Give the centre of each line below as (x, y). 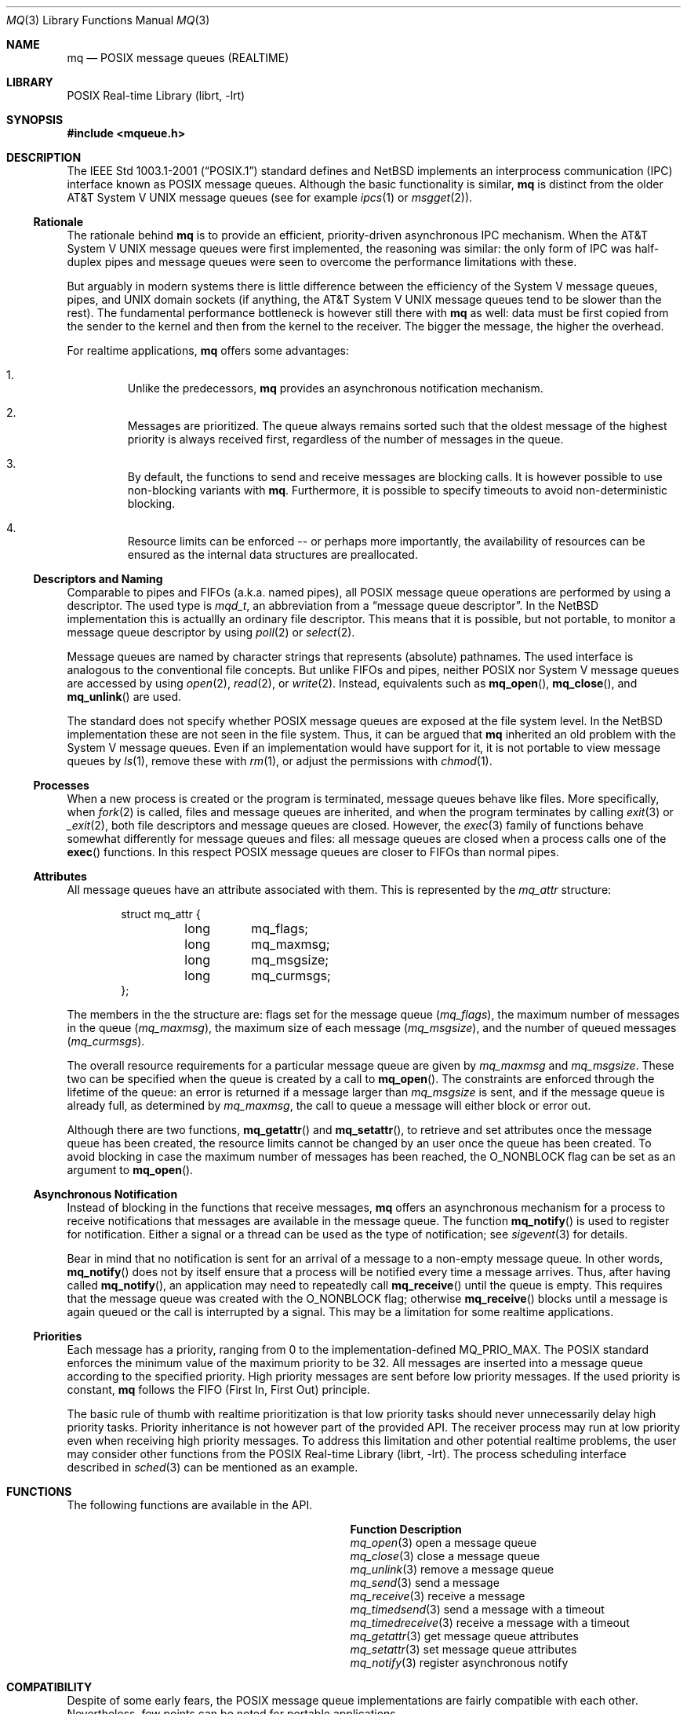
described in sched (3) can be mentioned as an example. (213, 1467)
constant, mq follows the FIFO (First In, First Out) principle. (218, 1389)
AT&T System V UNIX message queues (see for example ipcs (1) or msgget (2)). (270, 197)
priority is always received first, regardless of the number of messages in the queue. (345, 439)
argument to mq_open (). (130, 1170)
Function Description (406, 1529)
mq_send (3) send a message (425, 1583)
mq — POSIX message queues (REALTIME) (178, 58)
